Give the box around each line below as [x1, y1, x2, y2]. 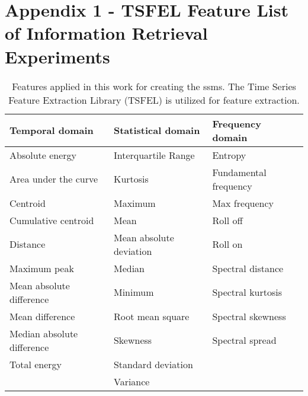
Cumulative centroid [9, 213, 94, 227]
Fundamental [212, 165, 267, 179]
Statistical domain [113, 123, 200, 137]
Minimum [113, 285, 154, 299]
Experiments [5, 44, 110, 68]
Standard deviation [113, 357, 193, 371]
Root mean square [113, 309, 190, 323]
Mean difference [9, 309, 75, 323]
